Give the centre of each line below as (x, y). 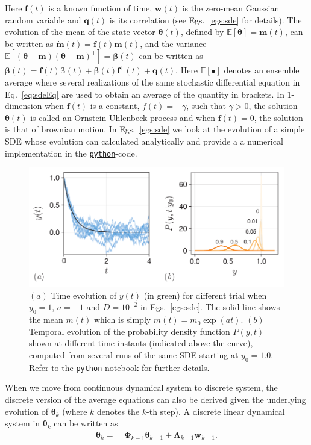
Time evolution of (84, 295)
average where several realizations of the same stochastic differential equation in (152, 82)
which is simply (122, 319)
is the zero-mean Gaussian (231, 8)
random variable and (43, 20)
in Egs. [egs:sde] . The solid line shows (210, 307)
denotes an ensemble (262, 70)
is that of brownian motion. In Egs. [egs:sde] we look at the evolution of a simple (155, 129)
